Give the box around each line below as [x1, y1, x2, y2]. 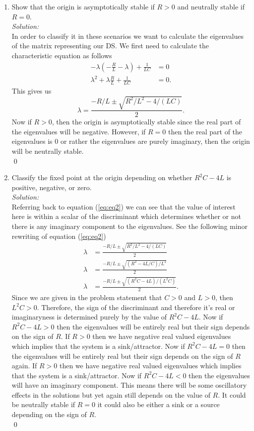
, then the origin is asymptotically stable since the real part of [52, 116, 241, 127]
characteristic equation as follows [11, 50, 112, 60]
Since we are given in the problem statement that [11, 292, 162, 302]
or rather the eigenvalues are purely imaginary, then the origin [60, 136, 250, 146]
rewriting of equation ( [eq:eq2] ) [11, 230, 106, 241]
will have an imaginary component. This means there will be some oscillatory [11, 380, 247, 390]
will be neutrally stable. [11, 145, 84, 156]
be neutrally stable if [11, 399, 75, 410]
